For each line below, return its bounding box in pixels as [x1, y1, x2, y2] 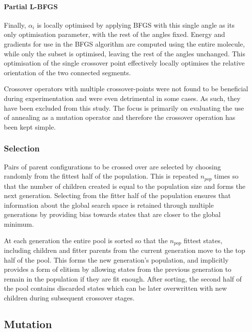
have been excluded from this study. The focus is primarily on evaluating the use [4, 102, 244, 113]
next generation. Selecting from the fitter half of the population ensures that [4, 190, 231, 200]
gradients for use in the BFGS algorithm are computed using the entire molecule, [4, 38, 245, 49]
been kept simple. [4, 121, 56, 132]
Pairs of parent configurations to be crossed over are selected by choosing [4, 161, 221, 171]
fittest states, [184, 235, 222, 245]
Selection [4, 142, 40, 154]
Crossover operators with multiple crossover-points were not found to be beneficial [4, 83, 248, 94]
